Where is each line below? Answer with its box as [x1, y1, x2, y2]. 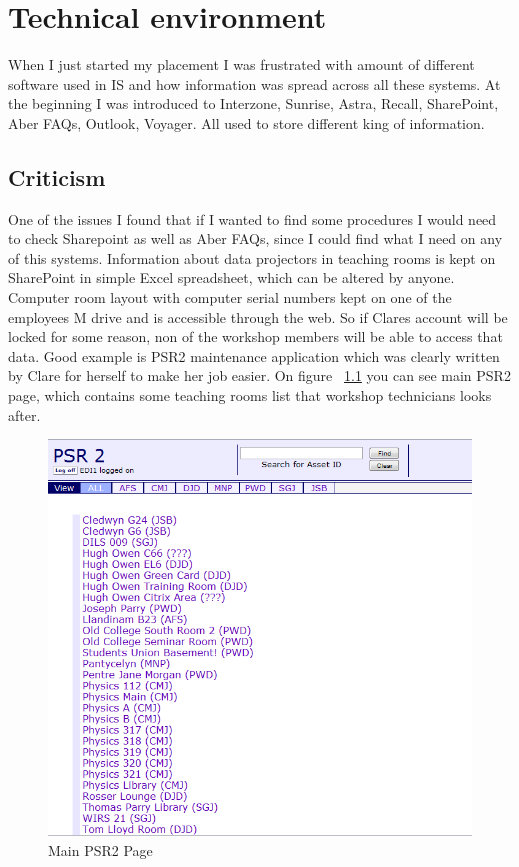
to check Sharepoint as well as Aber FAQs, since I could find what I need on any [8, 228, 503, 249]
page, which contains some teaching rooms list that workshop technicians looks [8, 385, 492, 406]
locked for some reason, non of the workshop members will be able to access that [8, 326, 503, 347]
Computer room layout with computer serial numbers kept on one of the [8, 287, 452, 308]
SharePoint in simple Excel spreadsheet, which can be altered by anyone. [8, 267, 455, 288]
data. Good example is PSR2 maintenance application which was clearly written [8, 345, 500, 366]
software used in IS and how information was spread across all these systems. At [8, 73, 501, 94]
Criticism [8, 161, 106, 192]
